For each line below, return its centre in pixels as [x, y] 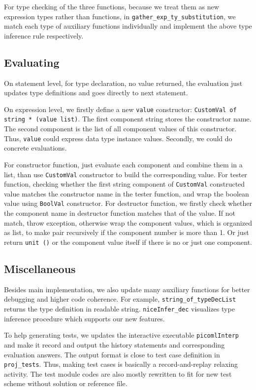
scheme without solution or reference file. [66, 383]
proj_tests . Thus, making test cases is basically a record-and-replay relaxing [121, 364]
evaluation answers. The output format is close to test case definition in [112, 354]
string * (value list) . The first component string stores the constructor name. [128, 119]
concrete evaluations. [35, 148]
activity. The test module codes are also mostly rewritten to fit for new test [118, 373]
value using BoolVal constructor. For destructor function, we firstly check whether [128, 203]
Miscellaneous [40, 268]
